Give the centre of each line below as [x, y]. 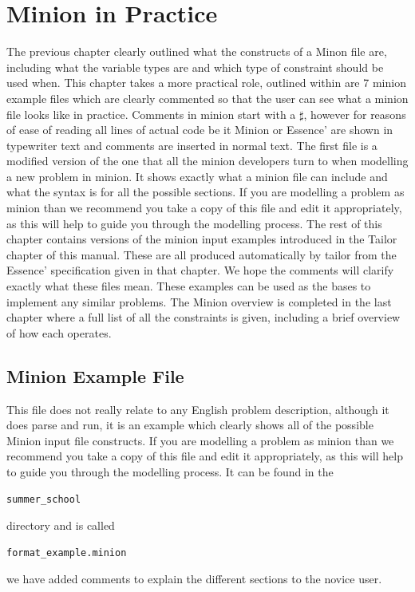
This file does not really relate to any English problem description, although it [198, 409]
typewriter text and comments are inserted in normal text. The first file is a [192, 145]
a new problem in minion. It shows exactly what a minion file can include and [197, 176]
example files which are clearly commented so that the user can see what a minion [207, 98]
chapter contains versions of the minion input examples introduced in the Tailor [202, 239]
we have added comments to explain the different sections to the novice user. [194, 579]
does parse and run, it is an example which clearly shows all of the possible [190, 425]
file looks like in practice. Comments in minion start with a [151, 114]
